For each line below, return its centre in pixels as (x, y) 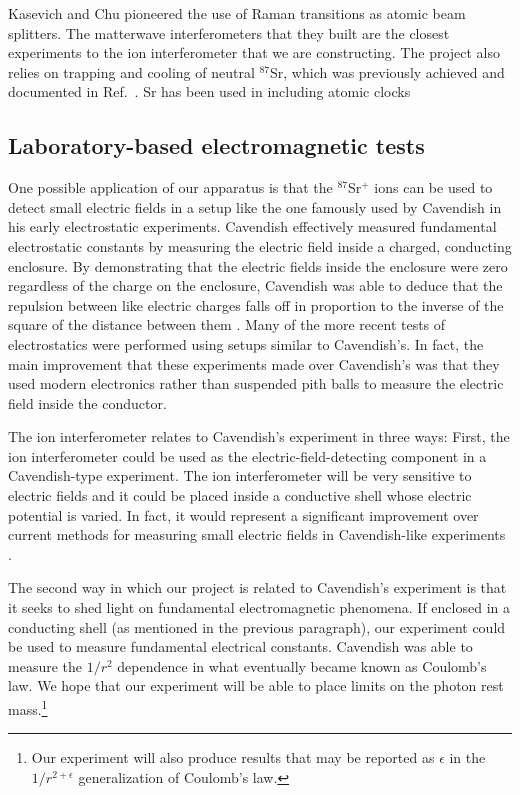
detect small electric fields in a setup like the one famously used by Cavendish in (255, 206)
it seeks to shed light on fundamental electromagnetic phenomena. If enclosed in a (259, 607)
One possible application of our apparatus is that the (170, 187)
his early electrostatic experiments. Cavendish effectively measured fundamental (252, 226)
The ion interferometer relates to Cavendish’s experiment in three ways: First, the (259, 436)
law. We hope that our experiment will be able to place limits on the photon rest (256, 685)
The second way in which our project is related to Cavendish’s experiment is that (257, 587)
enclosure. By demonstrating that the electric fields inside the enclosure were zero (258, 265)
